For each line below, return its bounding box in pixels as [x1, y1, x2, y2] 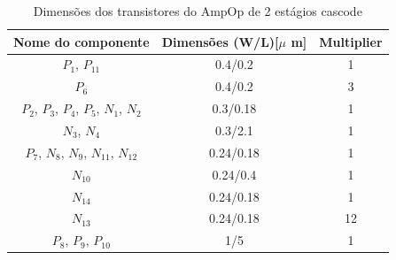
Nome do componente [13, 32, 150, 50]
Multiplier [319, 32, 383, 50]
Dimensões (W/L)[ [161, 32, 279, 50]
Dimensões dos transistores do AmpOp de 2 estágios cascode [33, 2, 362, 19]
